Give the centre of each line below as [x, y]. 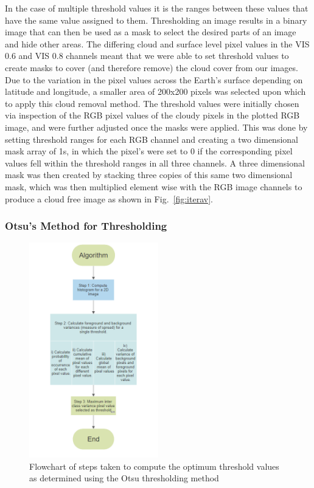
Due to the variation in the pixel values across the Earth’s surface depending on [154, 79]
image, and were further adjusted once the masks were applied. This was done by [156, 127]
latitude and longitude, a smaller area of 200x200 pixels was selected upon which [155, 91]
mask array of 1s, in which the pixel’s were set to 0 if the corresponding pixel [149, 151]
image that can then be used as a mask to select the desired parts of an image [151, 32]
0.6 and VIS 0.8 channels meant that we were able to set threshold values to [147, 56]
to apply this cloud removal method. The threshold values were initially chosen [152, 103]
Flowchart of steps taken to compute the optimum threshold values [154, 466]
